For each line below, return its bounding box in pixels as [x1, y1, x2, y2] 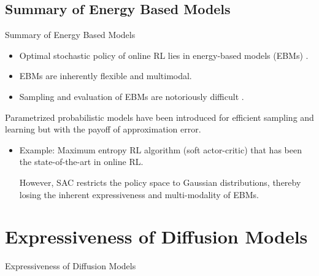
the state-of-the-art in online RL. [19, 155, 144, 168]
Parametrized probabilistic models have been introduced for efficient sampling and [5, 110, 314, 123]
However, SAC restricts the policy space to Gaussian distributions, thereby [19, 175, 301, 188]
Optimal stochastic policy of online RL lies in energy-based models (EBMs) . [19, 48, 309, 61]
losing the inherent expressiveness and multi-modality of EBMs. [19, 188, 259, 201]
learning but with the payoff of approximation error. [5, 123, 201, 136]
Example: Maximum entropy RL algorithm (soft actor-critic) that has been [19, 143, 302, 156]
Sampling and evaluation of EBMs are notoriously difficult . [19, 90, 244, 102]
